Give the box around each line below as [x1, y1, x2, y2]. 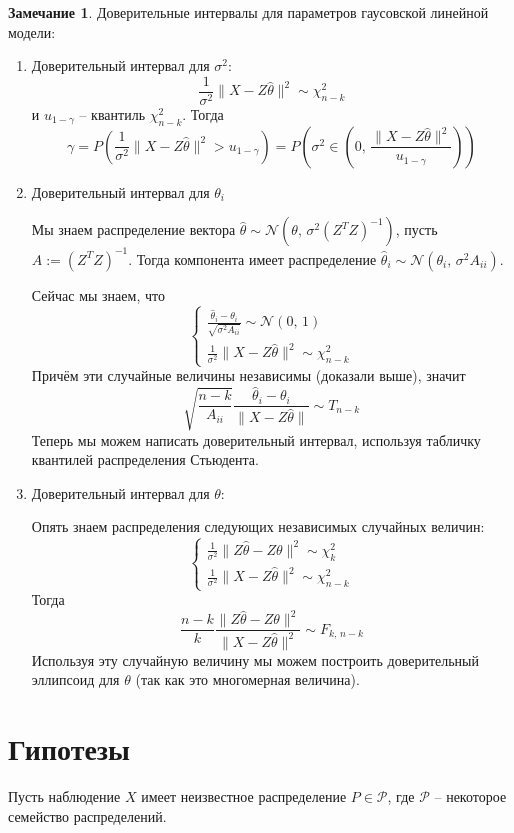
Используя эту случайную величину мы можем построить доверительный [31, 649, 479, 670]
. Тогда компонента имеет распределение [128, 248, 377, 269]
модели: [8, 21, 56, 42]
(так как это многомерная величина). [135, 669, 360, 690]
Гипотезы [8, 728, 130, 769]
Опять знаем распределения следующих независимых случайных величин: [31, 516, 485, 537]
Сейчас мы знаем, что [31, 284, 165, 305]
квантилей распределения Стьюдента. [31, 449, 259, 470]
